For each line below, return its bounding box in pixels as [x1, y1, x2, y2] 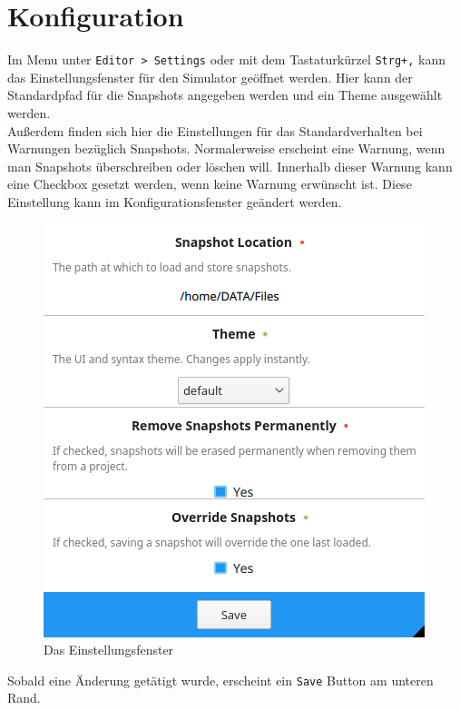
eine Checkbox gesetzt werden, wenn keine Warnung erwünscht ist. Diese [7, 174, 412, 193]
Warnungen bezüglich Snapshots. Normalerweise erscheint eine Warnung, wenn [7, 139, 445, 158]
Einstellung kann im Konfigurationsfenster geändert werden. [7, 192, 342, 211]
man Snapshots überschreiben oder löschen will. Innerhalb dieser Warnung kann [7, 156, 453, 175]
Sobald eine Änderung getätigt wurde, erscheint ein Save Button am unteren [7, 670, 434, 689]
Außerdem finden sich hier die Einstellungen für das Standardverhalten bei [7, 121, 423, 140]
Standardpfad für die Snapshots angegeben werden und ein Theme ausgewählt [7, 85, 443, 104]
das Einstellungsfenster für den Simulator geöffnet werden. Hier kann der [7, 67, 413, 86]
